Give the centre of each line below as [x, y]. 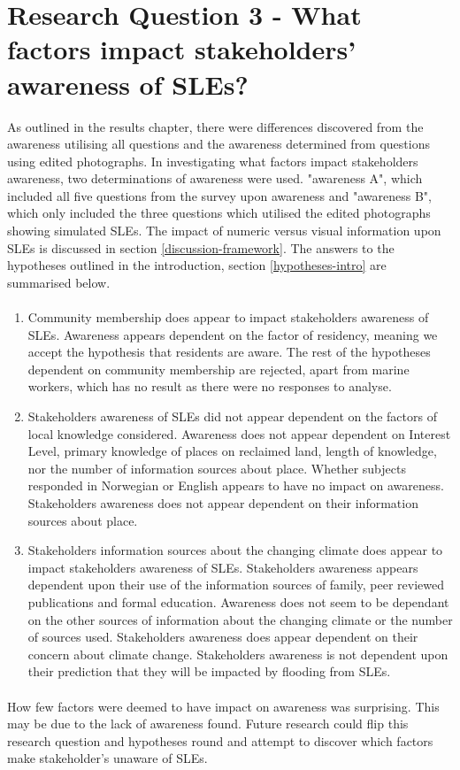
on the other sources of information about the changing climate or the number [240, 619]
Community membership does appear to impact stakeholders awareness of [228, 317]
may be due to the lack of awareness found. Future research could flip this [208, 724]
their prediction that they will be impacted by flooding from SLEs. [209, 671]
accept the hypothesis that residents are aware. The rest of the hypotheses [229, 352]
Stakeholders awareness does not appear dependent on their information [223, 502]
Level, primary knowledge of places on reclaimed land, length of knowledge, [232, 451]
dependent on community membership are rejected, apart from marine [218, 369]
